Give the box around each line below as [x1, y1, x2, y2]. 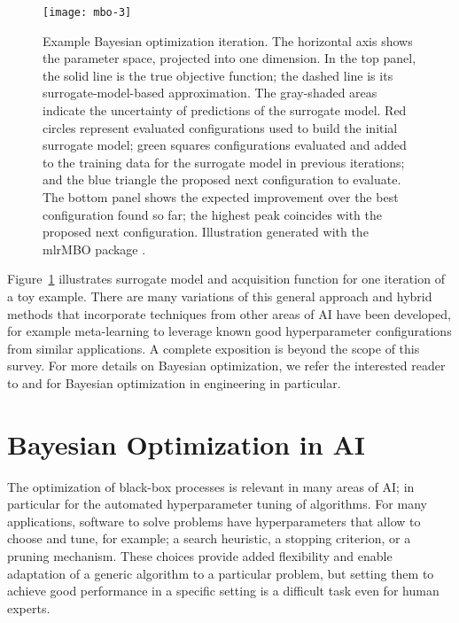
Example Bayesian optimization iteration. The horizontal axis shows [43, 31, 413, 50]
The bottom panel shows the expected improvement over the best [43, 188, 399, 206]
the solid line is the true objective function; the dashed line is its [43, 66, 393, 84]
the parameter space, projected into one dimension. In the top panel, [43, 49, 416, 67]
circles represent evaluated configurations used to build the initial [43, 118, 398, 136]
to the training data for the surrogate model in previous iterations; [43, 152, 405, 171]
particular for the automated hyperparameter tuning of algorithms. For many [7, 495, 427, 513]
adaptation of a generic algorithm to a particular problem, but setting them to [7, 564, 434, 582]
